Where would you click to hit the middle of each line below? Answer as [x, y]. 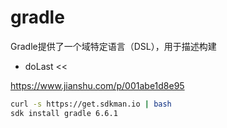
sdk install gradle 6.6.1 [64, 113]
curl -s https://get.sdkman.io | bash [91, 104]
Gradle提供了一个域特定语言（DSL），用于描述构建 [113, 46]
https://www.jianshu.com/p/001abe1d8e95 [97, 85]
